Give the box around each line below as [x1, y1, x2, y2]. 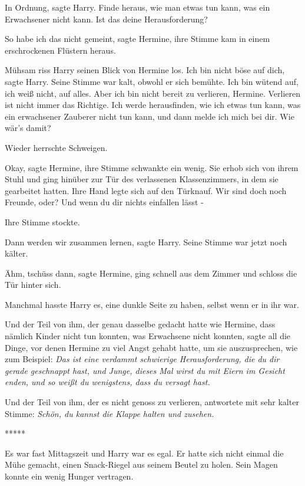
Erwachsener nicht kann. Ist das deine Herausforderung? [5, 12, 208, 25]
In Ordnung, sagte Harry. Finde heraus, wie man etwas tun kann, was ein [5, 1, 270, 13]
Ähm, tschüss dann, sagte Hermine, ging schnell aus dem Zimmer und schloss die [5, 267, 297, 279]
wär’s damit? [5, 121, 51, 134]
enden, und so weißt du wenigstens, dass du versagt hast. [5, 376, 210, 388]
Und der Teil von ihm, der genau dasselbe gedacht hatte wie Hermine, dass [5, 318, 276, 330]
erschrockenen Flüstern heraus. [5, 44, 116, 56]
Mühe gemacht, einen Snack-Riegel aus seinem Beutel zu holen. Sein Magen [5, 458, 278, 471]
